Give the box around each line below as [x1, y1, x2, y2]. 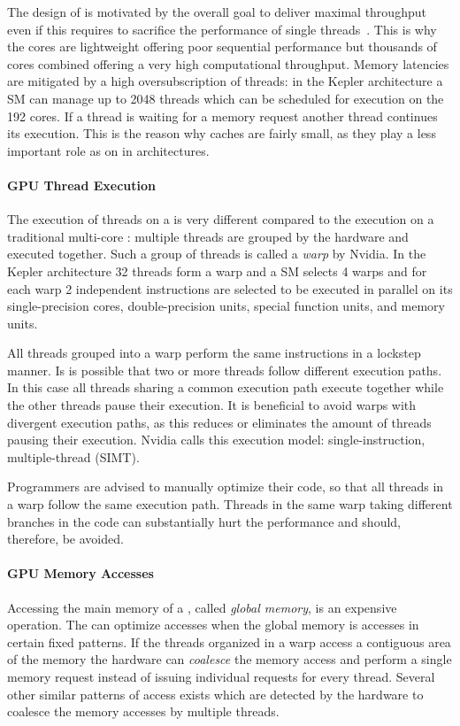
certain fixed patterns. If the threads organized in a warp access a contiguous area [7, 632, 451, 651]
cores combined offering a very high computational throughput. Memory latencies [7, 54, 449, 73]
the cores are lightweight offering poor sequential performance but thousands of [7, 37, 437, 56]
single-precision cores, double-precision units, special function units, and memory [7, 297, 445, 315]
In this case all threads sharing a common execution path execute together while [7, 378, 444, 397]
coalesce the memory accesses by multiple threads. [7, 702, 280, 721]
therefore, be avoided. [7, 529, 124, 548]
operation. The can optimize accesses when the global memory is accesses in [7, 615, 419, 634]
